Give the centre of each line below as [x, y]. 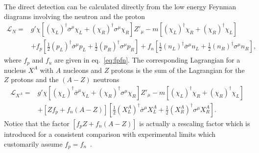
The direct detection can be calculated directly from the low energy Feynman [120, 6]
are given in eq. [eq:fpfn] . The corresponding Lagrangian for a [147, 60]
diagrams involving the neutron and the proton [75, 16]
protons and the [35, 79]
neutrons [106, 79]
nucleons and [82, 70]
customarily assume [33, 143]
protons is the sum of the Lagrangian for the [178, 70]
